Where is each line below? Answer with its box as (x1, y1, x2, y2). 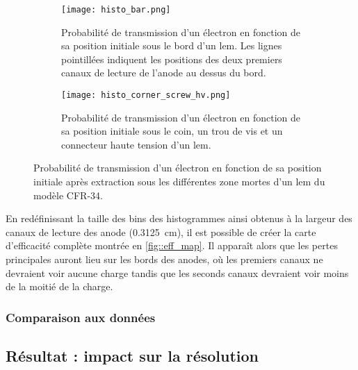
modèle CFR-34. (33, 187, 103, 202)
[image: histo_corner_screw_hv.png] (61, 90, 231, 101)
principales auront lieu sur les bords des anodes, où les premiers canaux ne (6, 252, 323, 267)
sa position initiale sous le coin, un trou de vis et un (61, 124, 283, 138)
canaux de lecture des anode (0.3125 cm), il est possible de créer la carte (6, 224, 316, 239)
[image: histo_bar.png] (61, 5, 171, 15)
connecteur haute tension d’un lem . (61, 137, 211, 151)
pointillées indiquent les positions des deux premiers (61, 51, 282, 66)
